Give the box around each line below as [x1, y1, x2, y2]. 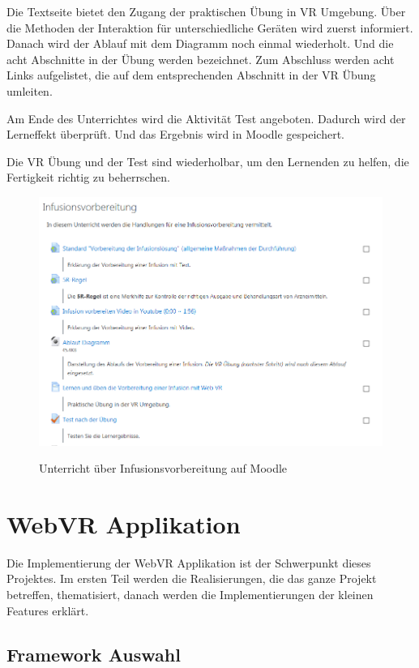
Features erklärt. [6, 602, 89, 619]
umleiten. [6, 82, 53, 99]
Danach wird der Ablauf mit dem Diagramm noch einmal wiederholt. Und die [6, 35, 394, 52]
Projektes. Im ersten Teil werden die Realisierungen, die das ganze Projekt [6, 570, 377, 587]
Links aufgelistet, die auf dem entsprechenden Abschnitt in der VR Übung [6, 66, 376, 83]
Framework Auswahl [6, 641, 181, 666]
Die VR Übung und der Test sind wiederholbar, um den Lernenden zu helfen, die [6, 152, 409, 169]
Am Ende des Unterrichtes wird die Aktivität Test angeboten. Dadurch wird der [6, 109, 406, 126]
